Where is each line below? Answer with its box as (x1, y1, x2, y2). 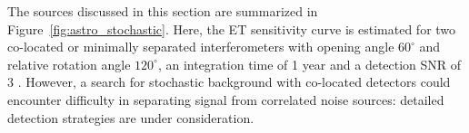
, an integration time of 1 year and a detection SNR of (157, 54, 462, 73)
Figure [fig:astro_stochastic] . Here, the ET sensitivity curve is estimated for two (7, 19, 456, 38)
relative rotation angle (7, 54, 131, 73)
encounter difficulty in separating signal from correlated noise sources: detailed (7, 90, 444, 109)
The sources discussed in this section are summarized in (7, 2, 318, 20)
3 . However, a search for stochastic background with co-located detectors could (7, 72, 451, 91)
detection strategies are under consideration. (7, 108, 254, 127)
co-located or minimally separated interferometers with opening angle (7, 37, 394, 56)
